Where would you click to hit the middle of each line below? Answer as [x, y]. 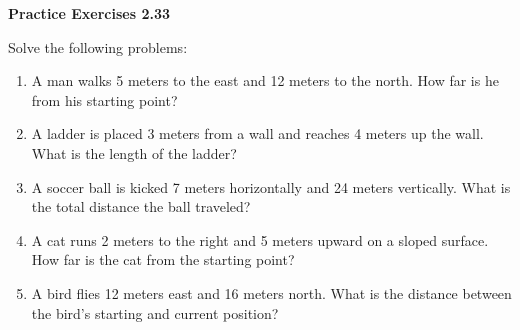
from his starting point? [104, 99]
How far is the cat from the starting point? [163, 259]
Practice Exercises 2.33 [89, 13]
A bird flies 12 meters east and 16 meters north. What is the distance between [271, 292]
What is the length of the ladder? [134, 152]
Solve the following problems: [98, 46]
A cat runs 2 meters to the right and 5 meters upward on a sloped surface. [260, 239]
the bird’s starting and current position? [155, 312]
